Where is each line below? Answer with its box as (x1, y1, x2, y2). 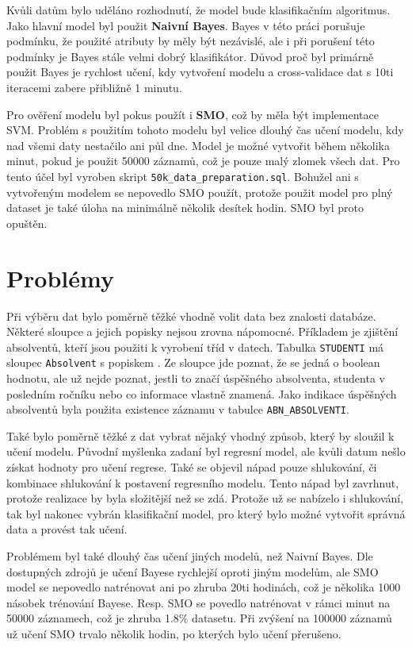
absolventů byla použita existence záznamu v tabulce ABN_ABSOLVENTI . (6, 401, 349, 418)
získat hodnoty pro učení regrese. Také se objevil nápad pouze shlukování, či (6, 459, 377, 476)
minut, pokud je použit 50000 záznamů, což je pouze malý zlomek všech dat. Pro (6, 152, 400, 169)
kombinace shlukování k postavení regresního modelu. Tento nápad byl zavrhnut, (6, 474, 399, 491)
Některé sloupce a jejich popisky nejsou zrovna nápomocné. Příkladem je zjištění (6, 323, 399, 340)
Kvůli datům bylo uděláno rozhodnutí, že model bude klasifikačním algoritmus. (6, 2, 391, 17)
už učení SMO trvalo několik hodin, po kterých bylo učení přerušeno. (6, 625, 341, 641)
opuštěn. (6, 214, 48, 231)
